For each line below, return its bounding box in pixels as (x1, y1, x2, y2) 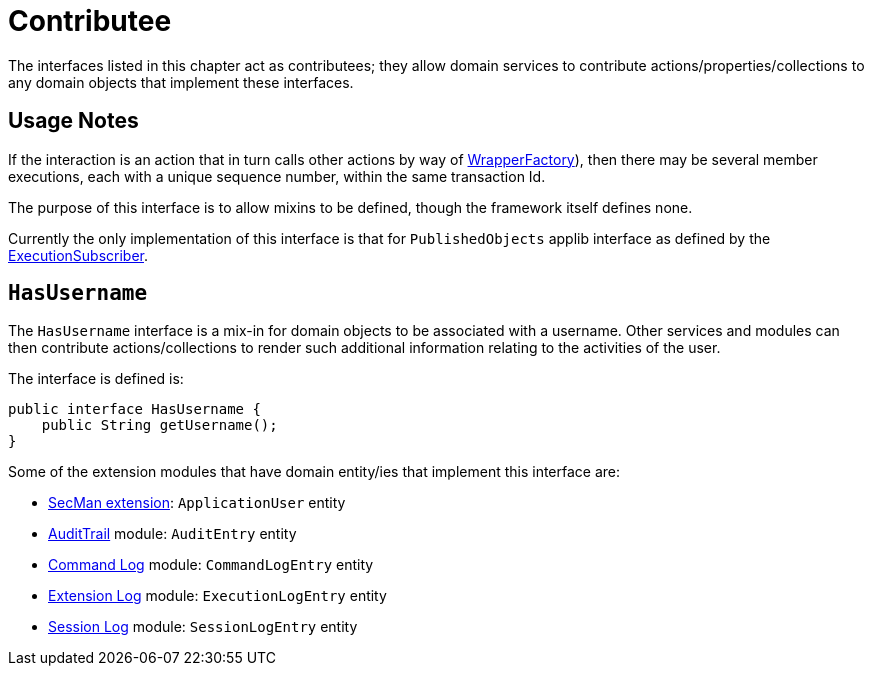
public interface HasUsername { (8, 401, 261, 418)
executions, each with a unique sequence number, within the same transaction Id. (8, 167, 546, 185)
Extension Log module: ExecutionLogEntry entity (48, 587, 387, 605)
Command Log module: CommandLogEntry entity (48, 556, 374, 574)
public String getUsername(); (41, 417, 278, 434)
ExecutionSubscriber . (8, 246, 149, 264)
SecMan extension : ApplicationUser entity (48, 494, 346, 512)
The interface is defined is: (8, 370, 184, 388)
